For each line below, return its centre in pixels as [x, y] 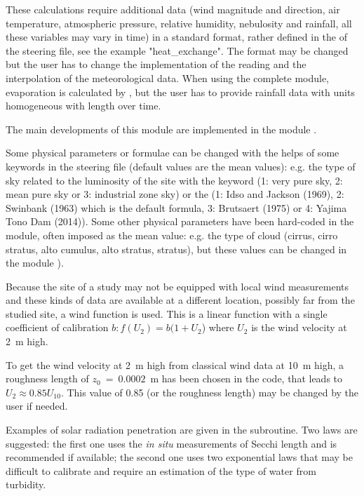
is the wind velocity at [299, 327]
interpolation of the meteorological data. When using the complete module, [168, 78]
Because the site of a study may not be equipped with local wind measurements [177, 286]
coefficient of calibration [57, 327]
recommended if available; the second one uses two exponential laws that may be [179, 457]
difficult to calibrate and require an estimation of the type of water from [161, 470]
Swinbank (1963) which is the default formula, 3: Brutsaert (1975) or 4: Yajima [176, 207]
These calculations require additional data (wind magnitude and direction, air [173, 9]
